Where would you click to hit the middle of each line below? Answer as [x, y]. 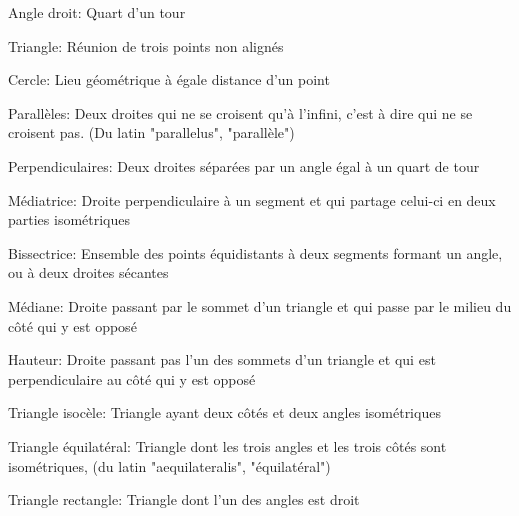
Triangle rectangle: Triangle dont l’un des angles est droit [184, 499]
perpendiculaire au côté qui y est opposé [132, 378]
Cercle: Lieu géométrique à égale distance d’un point [169, 79]
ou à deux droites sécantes [88, 272]
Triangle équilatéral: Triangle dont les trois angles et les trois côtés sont [227, 445]
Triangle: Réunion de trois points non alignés [146, 45]
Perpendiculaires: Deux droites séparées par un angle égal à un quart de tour [244, 165]
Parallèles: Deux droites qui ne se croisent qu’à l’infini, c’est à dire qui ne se [240, 112]
